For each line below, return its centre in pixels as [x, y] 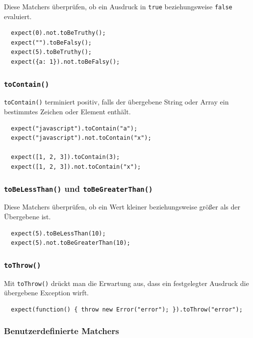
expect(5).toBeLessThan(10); [58, 233]
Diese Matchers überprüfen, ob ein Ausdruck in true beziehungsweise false [118, 6]
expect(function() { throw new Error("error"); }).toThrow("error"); [127, 309]
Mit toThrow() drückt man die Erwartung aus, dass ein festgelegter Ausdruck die [126, 283]
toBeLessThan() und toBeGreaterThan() [78, 188]
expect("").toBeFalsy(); [51, 42]
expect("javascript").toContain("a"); [74, 128]
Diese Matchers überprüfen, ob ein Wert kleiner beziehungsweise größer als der [122, 207]
